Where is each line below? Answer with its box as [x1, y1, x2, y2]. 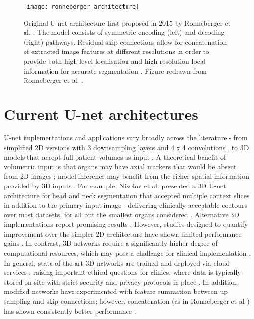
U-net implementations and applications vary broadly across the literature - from [4, 132, 248, 142]
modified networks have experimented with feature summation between [4, 286, 218, 296]
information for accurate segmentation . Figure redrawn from [24, 65, 207, 76]
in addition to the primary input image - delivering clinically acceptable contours [4, 200, 248, 210]
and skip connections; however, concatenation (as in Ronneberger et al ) [33, 296, 250, 306]
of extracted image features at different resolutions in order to [24, 46, 209, 56]
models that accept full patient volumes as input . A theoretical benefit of [4, 152, 226, 162]
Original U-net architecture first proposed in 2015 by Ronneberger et [24, 17, 231, 27]
